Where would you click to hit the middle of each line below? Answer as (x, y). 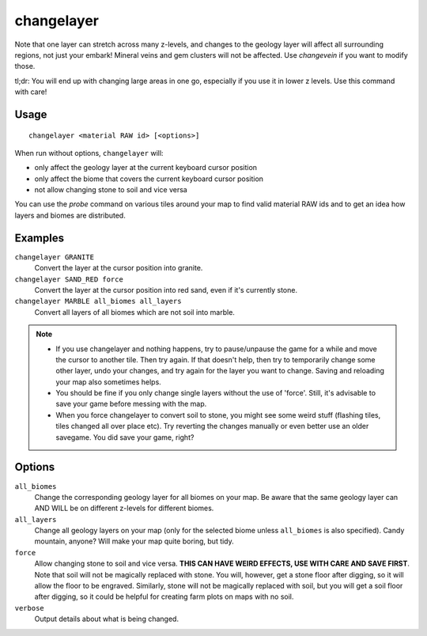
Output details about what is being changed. (107, 619)
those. (25, 66)
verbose (30, 608)
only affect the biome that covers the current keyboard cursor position (149, 179)
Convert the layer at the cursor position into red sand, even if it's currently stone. (166, 290)
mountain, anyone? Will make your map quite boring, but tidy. (134, 541)
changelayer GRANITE (55, 257)
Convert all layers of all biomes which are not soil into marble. (134, 312)
